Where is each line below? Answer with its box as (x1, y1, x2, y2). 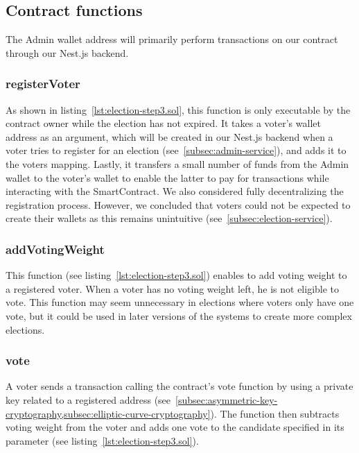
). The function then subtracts (210, 406, 340, 420)
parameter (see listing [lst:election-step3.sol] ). (6, 433, 199, 447)
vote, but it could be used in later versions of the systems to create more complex (6, 308, 352, 323)
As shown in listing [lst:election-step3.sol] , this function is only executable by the (6, 102, 351, 117)
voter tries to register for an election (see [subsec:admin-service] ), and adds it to (6, 143, 347, 157)
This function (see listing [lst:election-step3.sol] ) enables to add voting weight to (6, 268, 347, 282)
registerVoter (6, 75, 80, 92)
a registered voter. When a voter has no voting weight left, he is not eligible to (6, 281, 340, 296)
